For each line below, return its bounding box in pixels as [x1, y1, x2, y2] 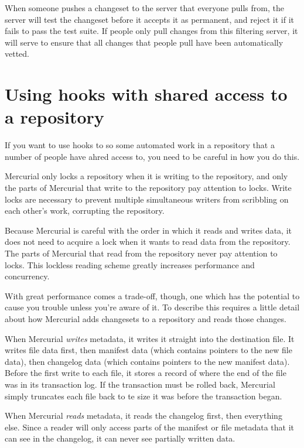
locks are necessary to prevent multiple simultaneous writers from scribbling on [5, 193, 289, 205]
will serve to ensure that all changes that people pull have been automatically [5, 36, 283, 48]
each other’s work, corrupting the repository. [5, 204, 165, 217]
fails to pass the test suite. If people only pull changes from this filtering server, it [5, 25, 298, 37]
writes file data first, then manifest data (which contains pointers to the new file [5, 344, 292, 356]
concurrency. [5, 270, 50, 282]
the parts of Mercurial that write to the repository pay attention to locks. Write [5, 182, 292, 194]
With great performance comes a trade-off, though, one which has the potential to [5, 289, 300, 302]
